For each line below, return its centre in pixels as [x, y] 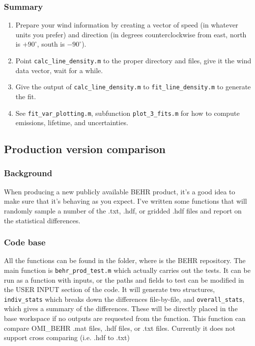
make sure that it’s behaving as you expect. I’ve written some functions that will [126, 201]
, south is [51, 44]
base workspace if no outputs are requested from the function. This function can [125, 318]
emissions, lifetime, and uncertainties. [72, 122]
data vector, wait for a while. [59, 70]
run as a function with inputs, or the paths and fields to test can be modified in [124, 279]
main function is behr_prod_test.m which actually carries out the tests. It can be [127, 270]
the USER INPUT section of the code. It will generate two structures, [110, 289]
